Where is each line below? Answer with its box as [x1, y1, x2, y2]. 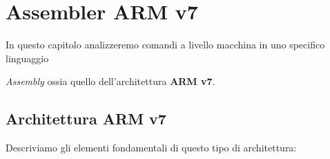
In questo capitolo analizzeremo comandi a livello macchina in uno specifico [6, 37, 325, 52]
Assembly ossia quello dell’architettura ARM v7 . [6, 74, 215, 88]
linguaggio [6, 50, 49, 65]
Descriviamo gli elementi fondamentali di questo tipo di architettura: [6, 140, 297, 155]
